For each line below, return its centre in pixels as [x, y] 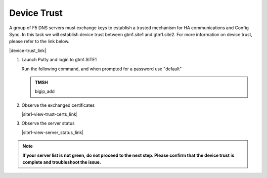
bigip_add [45, 91]
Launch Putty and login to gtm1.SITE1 [59, 60]
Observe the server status [48, 123]
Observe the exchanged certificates [58, 105]
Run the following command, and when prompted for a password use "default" [102, 69]
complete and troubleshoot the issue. [62, 162]
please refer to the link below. [39, 42]
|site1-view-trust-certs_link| [49, 114]
